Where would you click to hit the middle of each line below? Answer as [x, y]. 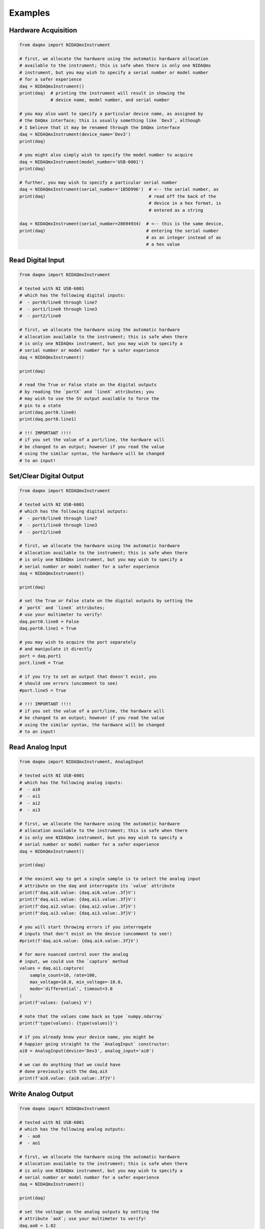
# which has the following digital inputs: [73, 295]
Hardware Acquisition [43, 30]
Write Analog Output [41, 1094]
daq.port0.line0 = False [49, 621]
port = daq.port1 [40, 656]
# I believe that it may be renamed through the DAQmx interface [100, 127]
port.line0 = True [41, 663]
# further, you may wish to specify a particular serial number [98, 182]
